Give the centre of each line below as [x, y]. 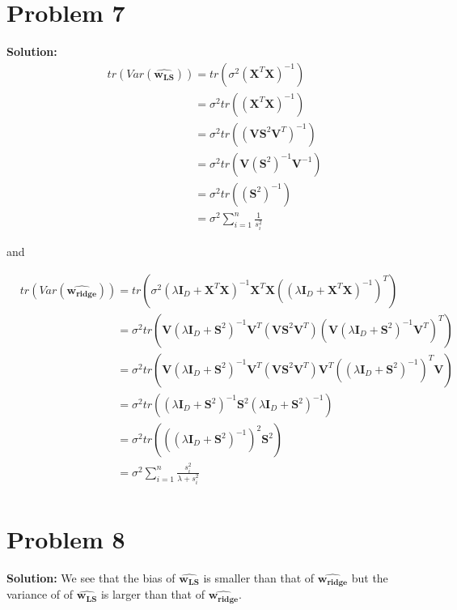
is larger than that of [153, 594]
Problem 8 [66, 539]
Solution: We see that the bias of [91, 577]
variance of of [40, 594]
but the [370, 577]
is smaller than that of [259, 577]
